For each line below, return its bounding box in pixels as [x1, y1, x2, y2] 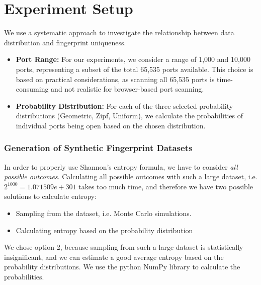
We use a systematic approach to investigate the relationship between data [4, 27, 234, 38]
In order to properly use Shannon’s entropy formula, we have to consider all [4, 161, 238, 172]
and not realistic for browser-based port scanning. [51, 84, 204, 94]
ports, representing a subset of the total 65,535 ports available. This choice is [16, 63, 253, 74]
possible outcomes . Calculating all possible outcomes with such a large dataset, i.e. [4, 171, 257, 182]
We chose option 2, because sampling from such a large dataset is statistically [4, 242, 243, 252]
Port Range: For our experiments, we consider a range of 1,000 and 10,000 [16, 54, 250, 64]
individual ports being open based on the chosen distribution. [16, 120, 206, 130]
